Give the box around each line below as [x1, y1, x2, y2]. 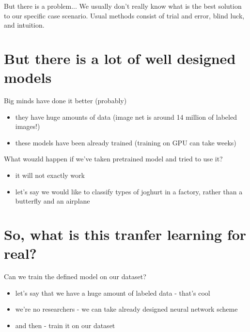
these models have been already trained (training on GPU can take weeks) [15, 137, 236, 147]
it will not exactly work [15, 170, 85, 180]
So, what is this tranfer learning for [4, 224, 247, 244]
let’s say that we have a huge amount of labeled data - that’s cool [15, 287, 210, 298]
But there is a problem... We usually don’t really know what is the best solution [4, 1, 242, 11]
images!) [15, 121, 40, 131]
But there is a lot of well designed [4, 48, 236, 68]
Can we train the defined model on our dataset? [4, 271, 146, 282]
